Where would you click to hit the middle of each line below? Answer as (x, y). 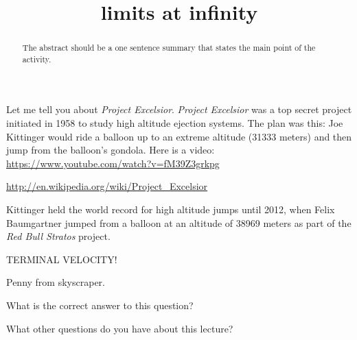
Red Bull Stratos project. (58, 236)
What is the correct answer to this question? (100, 305)
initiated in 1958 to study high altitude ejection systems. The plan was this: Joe (175, 123)
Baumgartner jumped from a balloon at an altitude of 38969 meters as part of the (179, 222)
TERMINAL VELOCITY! (62, 259)
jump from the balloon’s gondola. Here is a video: (111, 150)
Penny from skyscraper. (56, 282)
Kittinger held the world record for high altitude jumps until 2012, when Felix (171, 209)
